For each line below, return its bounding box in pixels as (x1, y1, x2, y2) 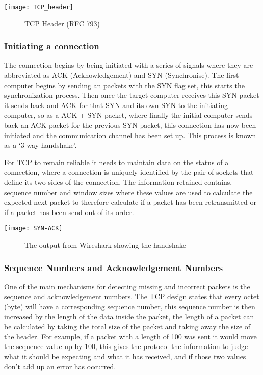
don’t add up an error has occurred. (4, 361, 116, 371)
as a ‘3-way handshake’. (4, 140, 77, 150)
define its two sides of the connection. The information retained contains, (4, 177, 232, 187)
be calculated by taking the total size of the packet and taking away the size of (4, 321, 251, 332)
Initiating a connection (4, 40, 99, 52)
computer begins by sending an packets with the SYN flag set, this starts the (4, 79, 245, 90)
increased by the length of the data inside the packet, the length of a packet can (4, 311, 254, 322)
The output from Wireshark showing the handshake (24, 239, 186, 250)
